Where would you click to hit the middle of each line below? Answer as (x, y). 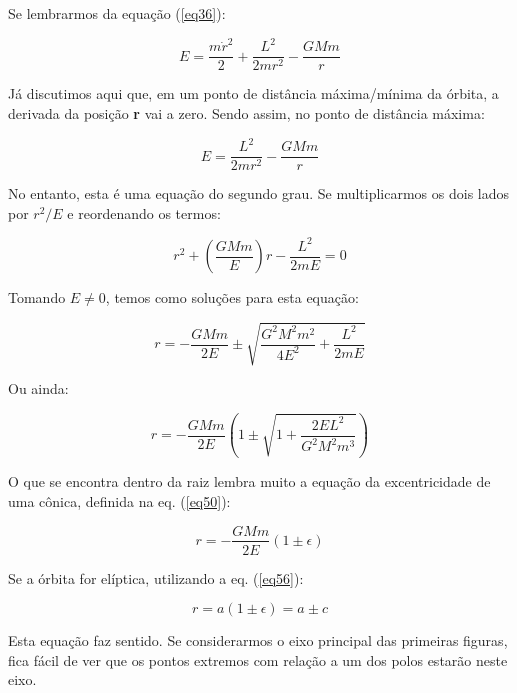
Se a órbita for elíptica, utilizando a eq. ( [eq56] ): (156, 577)
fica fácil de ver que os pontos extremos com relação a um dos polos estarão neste (258, 659)
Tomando (37, 297)
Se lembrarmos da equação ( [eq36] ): (117, 13)
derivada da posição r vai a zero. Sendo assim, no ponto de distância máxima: (246, 112)
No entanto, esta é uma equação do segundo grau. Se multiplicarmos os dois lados (259, 193)
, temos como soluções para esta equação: (232, 297)
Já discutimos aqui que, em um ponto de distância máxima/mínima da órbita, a (253, 93)
